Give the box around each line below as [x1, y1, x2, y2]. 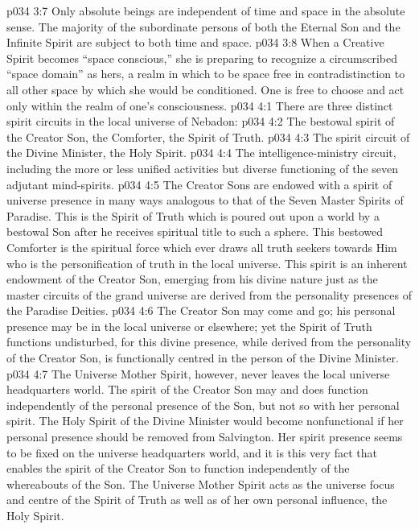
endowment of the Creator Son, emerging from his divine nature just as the [6, 271, 378, 287]
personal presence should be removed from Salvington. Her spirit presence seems [6, 428, 403, 445]
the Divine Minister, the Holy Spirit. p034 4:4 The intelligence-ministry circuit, [6, 144, 396, 161]
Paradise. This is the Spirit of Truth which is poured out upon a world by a [6, 207, 380, 224]
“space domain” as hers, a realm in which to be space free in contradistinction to [6, 65, 405, 82]
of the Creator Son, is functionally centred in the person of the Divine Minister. [6, 349, 399, 366]
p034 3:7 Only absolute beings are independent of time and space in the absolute [6, 2, 405, 19]
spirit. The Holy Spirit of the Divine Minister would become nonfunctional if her [6, 412, 404, 429]
